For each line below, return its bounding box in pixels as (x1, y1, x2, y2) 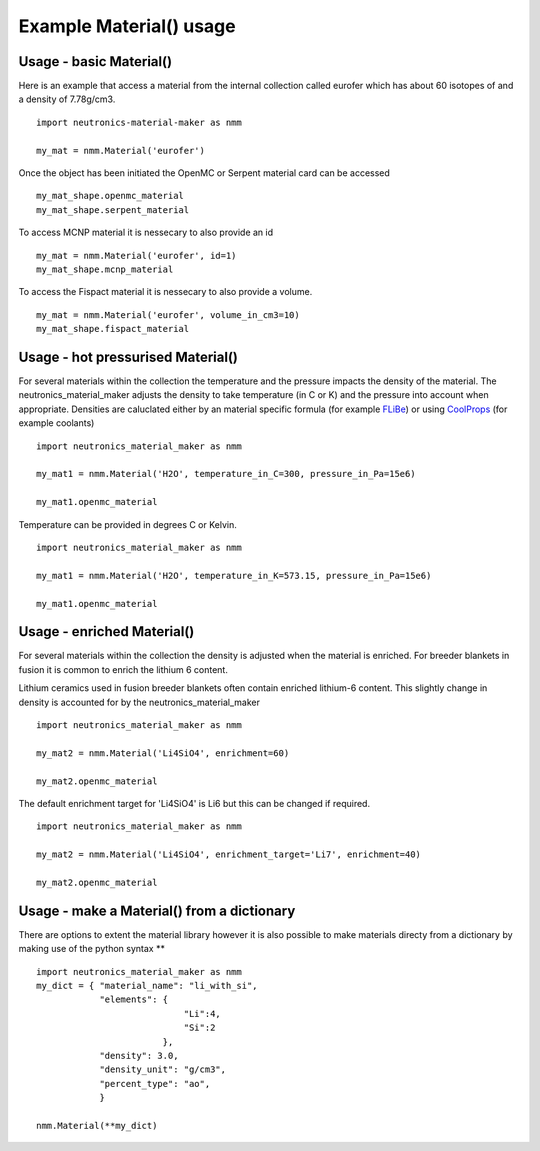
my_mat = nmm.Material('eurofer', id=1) (36, 250, 237, 261)
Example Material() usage (18, 15, 236, 37)
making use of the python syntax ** (18, 943, 165, 955)
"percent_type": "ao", (99, 1078, 211, 1089)
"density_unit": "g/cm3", (99, 1064, 227, 1075)
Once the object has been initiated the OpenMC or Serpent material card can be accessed (18, 167, 390, 179)
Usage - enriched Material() (18, 623, 195, 640)
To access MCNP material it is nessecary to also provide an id (18, 226, 274, 239)
